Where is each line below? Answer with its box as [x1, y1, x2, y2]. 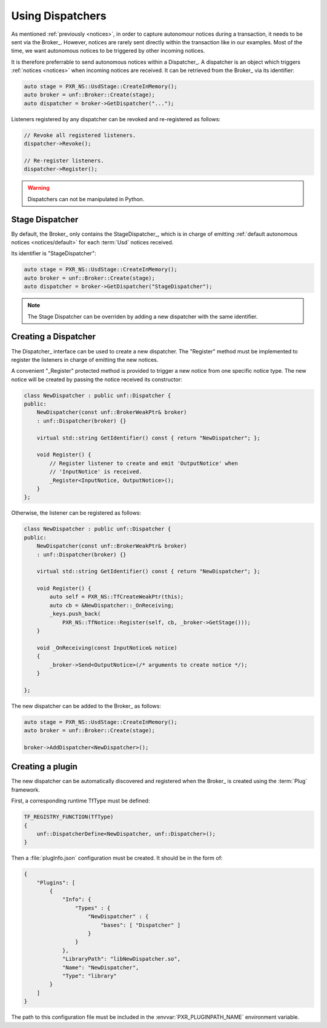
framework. [11, 786, 41, 793]
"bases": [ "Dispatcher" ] [100, 921, 181, 929]
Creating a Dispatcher [11, 332, 96, 342]
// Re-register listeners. [24, 158, 104, 164]
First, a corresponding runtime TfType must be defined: [11, 797, 150, 804]
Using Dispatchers [11, 9, 107, 22]
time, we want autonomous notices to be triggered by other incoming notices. [11, 47, 205, 55]
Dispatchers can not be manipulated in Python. [27, 195, 145, 202]
